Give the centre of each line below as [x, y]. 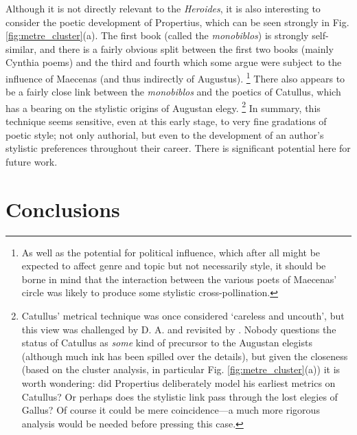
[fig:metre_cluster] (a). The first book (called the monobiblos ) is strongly [157, 35]
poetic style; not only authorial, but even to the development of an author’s [165, 134]
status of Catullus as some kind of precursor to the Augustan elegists [167, 343]
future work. [32, 161]
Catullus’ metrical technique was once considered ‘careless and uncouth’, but [183, 315]
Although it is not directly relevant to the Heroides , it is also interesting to [163, 8]
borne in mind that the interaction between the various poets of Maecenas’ [179, 279]
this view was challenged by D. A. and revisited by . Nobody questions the [179, 329]
